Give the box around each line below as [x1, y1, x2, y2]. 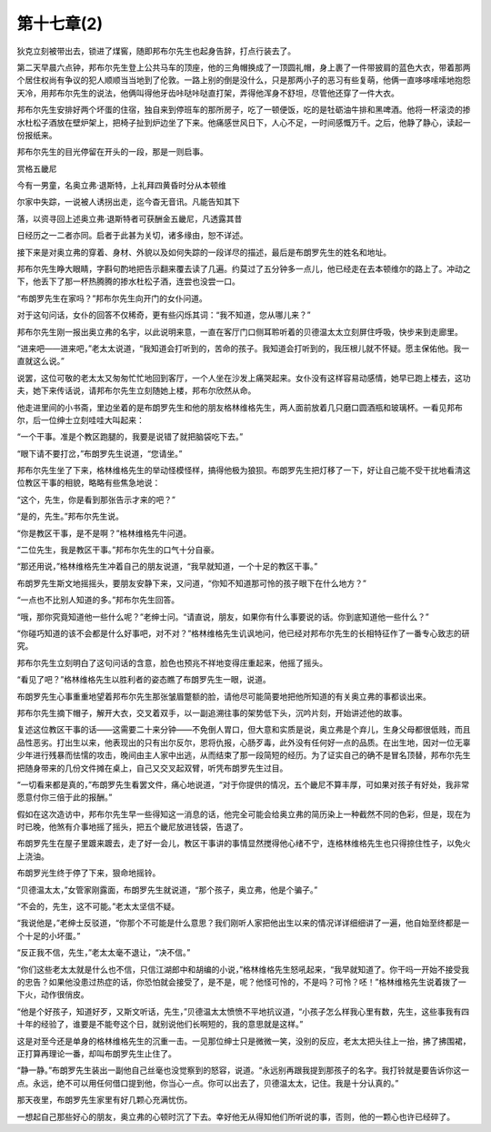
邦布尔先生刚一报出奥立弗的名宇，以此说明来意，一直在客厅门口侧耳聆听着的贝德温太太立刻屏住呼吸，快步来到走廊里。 [16, 326, 463, 337]
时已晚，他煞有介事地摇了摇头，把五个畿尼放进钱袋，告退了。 [16, 822, 248, 833]
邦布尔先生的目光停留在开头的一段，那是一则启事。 [16, 147, 208, 157]
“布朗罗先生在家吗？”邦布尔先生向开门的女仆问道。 [16, 292, 208, 304]
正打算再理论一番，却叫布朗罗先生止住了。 [16, 1047, 176, 1059]
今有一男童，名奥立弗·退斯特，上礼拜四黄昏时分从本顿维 [16, 180, 227, 191]
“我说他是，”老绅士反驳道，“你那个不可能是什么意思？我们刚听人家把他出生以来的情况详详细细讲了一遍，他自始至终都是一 [16, 917, 470, 928]
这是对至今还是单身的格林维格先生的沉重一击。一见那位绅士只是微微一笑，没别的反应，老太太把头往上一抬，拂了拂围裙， [16, 1036, 471, 1046]
